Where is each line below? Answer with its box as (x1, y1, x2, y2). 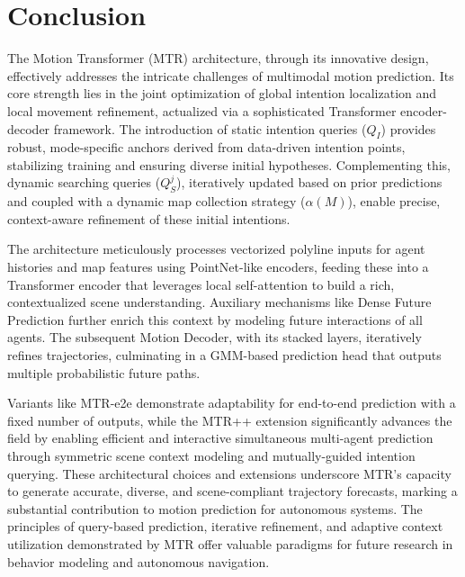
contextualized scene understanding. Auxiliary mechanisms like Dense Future (7, 293, 432, 311)
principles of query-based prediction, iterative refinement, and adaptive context (7, 517, 443, 536)
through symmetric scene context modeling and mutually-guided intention (7, 446, 416, 464)
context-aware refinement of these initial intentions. (7, 209, 291, 228)
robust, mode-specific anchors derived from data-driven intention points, (7, 138, 406, 157)
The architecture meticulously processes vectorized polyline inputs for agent (7, 239, 425, 258)
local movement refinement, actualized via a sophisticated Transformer (7, 101, 397, 120)
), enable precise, (347, 192, 441, 211)
